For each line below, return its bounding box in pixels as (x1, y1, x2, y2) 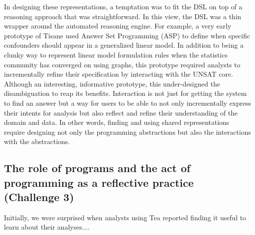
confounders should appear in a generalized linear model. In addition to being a (4, 40, 244, 50)
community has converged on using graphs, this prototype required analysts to (4, 59, 240, 69)
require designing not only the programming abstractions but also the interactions (4, 126, 251, 137)
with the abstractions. (4, 136, 70, 147)
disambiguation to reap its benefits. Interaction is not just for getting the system (4, 88, 247, 98)
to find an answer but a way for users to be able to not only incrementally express (4, 97, 252, 108)
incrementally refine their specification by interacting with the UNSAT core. (4, 69, 233, 79)
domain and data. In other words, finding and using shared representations (4, 117, 229, 127)
